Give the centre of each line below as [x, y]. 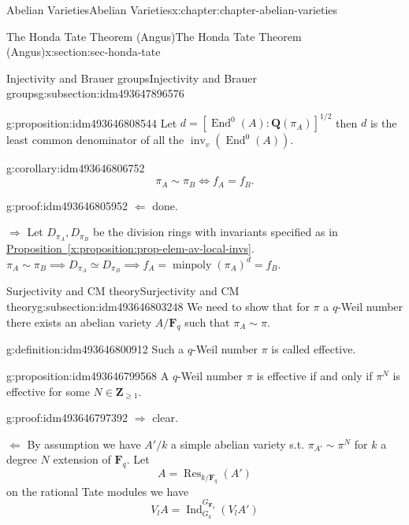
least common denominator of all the [95, 140]
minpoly [192, 265]
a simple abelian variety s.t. [238, 444]
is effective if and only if [314, 375]
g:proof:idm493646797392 [67, 418]
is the [383, 122]
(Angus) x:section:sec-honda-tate [84, 52]
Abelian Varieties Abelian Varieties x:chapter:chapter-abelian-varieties [172, 9]
